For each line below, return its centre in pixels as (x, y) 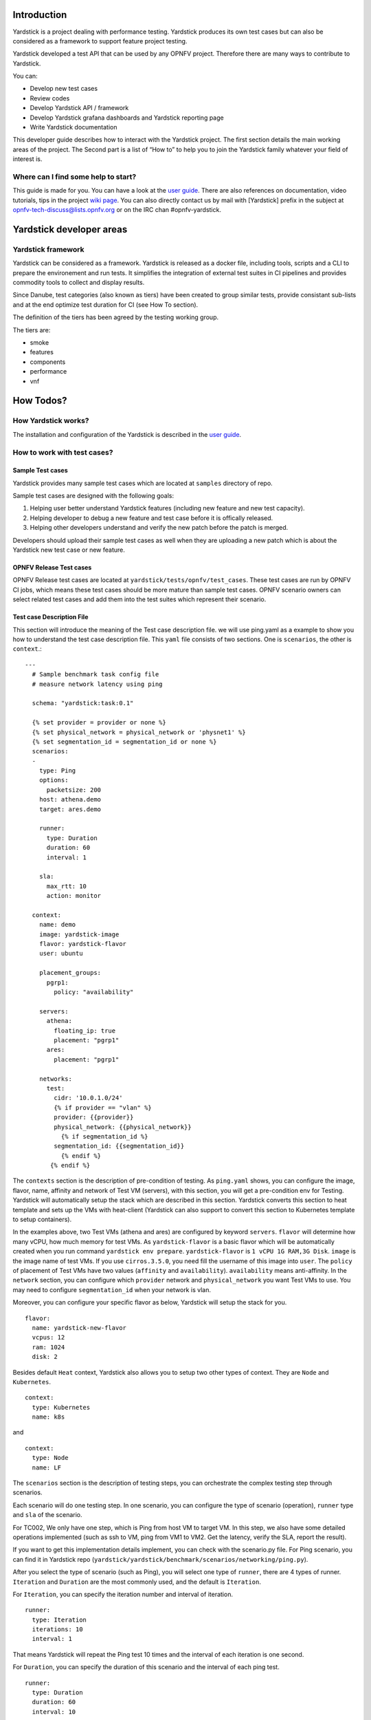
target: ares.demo (70, 809)
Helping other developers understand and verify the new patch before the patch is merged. (159, 528)
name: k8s (48, 1417)
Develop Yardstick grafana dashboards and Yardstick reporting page (127, 118)
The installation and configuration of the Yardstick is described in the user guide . (127, 434)
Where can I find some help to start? (75, 177)
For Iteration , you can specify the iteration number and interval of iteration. (123, 1594)
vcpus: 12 (48, 1337)
